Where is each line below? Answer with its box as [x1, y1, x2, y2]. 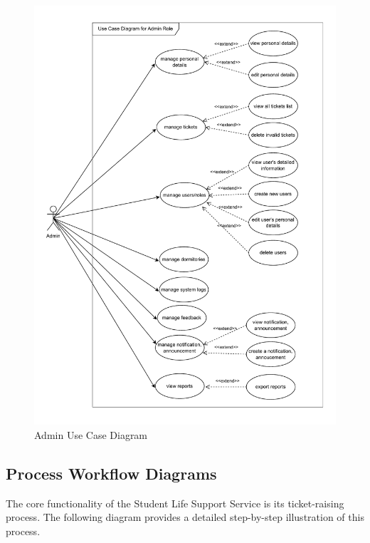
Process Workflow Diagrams [6, 462, 217, 484]
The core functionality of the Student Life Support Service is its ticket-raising [6, 495, 344, 510]
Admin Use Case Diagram [34, 427, 148, 442]
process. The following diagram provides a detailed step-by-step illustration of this [6, 510, 364, 524]
